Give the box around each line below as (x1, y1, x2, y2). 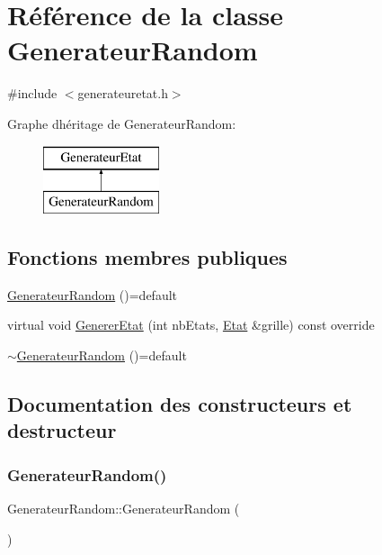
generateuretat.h (77, 84, 168, 103)
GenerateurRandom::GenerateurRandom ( (7, 499, 240, 518)
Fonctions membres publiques (7, 243, 288, 271)
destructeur (7, 416, 117, 444)
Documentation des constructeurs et (7, 390, 352, 418)
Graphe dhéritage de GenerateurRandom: (7, 114, 236, 132)
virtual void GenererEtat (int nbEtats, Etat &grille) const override (7, 315, 375, 334)
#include (7, 84, 58, 103)
